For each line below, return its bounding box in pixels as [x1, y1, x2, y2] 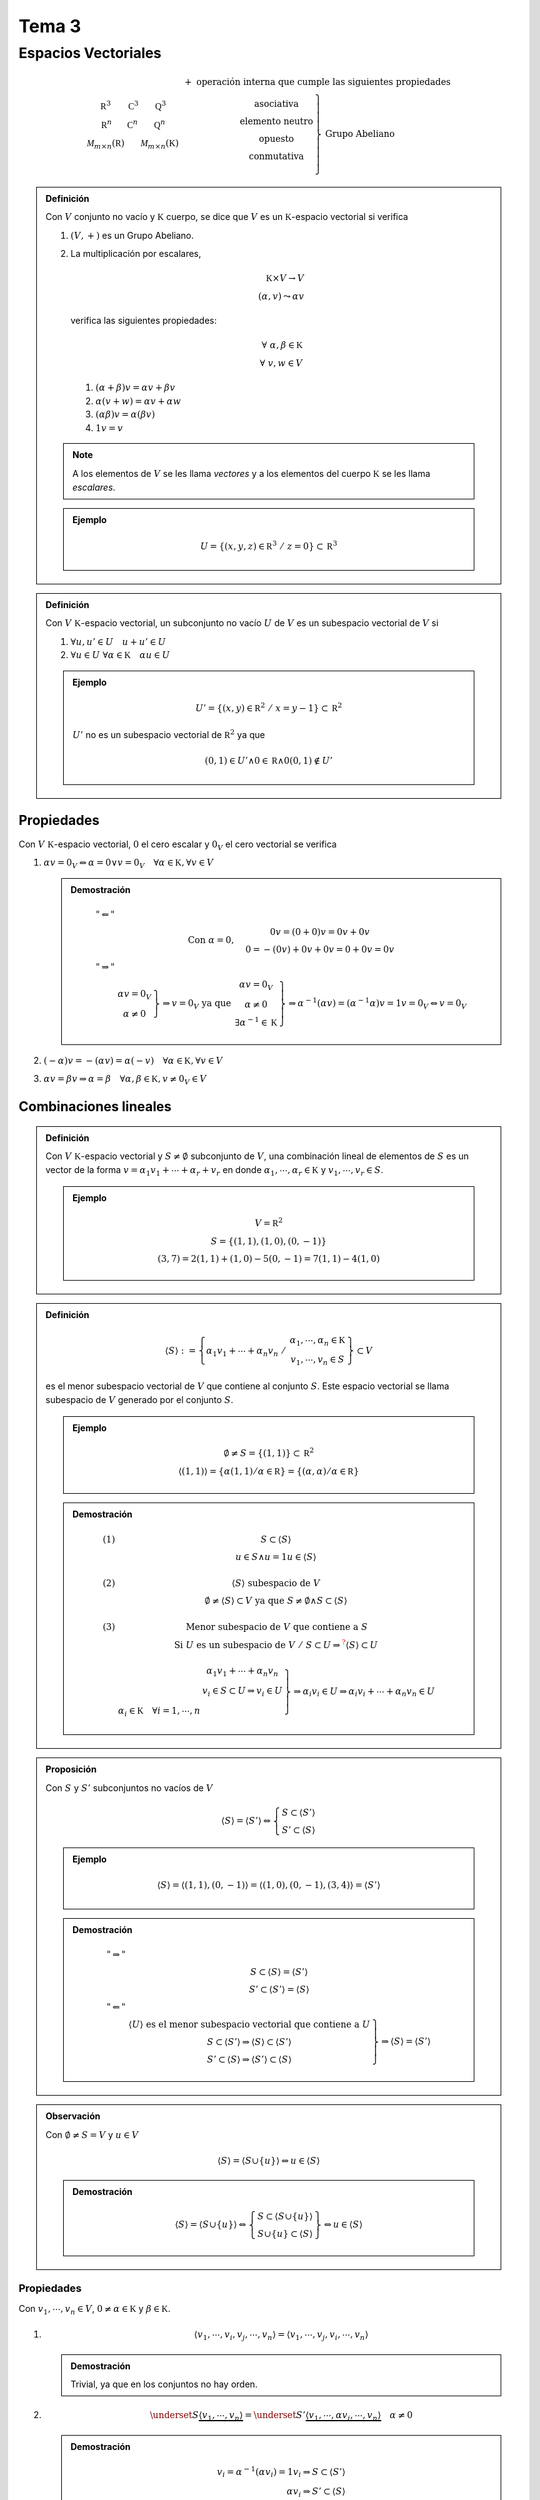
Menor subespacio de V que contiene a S [185, 1621, 369, 1632]
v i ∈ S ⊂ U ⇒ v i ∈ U [201, 1685, 283, 1699]
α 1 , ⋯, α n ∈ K [289, 1334, 346, 1348]
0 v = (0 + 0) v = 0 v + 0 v [270, 926, 370, 938]
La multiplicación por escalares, [70, 247, 202, 259]
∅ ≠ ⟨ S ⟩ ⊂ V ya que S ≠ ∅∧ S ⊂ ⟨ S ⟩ [204, 1595, 348, 1606]
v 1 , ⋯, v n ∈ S [290, 1354, 345, 1368]
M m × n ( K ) [140, 137, 180, 151]
